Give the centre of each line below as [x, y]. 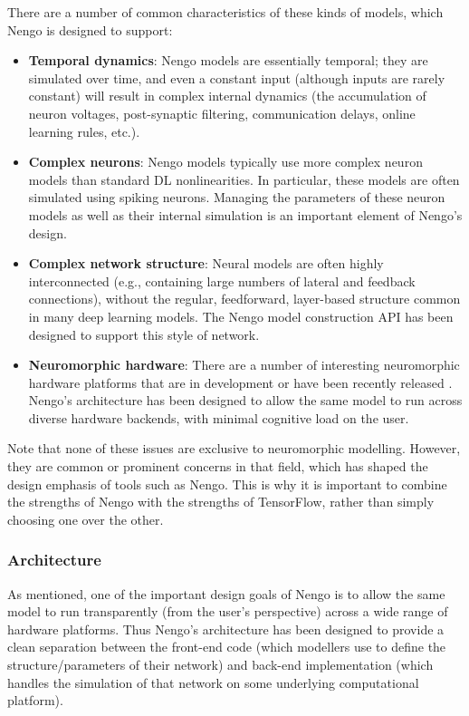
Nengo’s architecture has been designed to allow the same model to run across [245, 400]
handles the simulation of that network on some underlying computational [213, 682]
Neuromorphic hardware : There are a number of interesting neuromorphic [244, 365]
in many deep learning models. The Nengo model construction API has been [241, 316]
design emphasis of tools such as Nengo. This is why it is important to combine [227, 484]
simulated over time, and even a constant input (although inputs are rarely [237, 77]
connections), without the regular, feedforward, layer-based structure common [244, 299]
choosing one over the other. [86, 519]
